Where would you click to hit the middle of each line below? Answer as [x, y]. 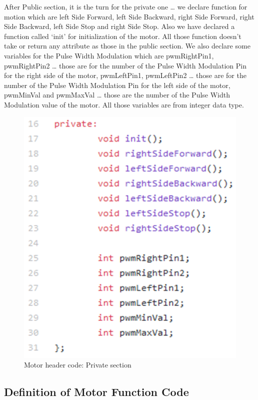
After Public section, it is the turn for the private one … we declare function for [126, 6]
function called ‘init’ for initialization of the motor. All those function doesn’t [123, 36]
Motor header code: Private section [78, 365]
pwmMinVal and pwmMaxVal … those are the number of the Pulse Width [117, 95]
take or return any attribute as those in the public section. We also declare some [127, 46]
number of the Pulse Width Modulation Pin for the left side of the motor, [117, 85]
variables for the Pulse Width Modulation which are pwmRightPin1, [109, 55]
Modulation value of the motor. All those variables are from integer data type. [124, 104]
